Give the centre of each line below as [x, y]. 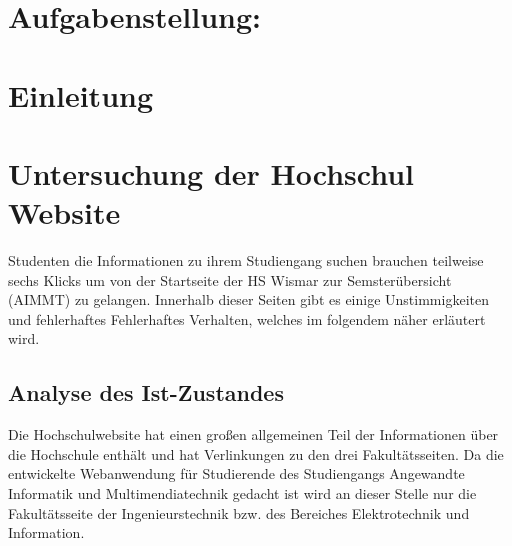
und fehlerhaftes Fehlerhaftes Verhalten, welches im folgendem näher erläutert [247, 318]
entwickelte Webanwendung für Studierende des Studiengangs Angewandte [236, 473]
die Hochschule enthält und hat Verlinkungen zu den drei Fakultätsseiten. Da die [256, 453]
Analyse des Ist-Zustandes [146, 392]
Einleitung [81, 94]
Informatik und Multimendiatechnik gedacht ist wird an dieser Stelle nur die [242, 493]
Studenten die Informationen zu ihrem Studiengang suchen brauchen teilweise [246, 260]
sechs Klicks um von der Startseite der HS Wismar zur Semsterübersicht [230, 279]
